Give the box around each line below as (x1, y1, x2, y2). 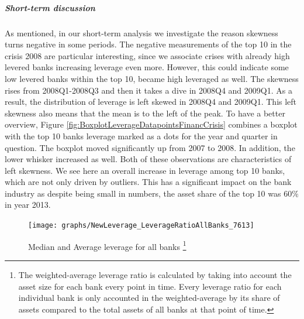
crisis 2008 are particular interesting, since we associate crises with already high (5, 49, 290, 61)
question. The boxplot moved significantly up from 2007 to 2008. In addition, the (5, 141, 295, 153)
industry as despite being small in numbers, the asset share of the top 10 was (5, 187, 281, 199)
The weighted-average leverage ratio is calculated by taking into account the (18, 268, 292, 280)
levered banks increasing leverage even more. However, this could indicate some (5, 61, 289, 73)
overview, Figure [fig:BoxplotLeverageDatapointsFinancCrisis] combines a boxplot (5, 118, 298, 131)
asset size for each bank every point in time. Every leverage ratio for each (18, 280, 282, 292)
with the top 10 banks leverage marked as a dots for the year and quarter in (5, 129, 278, 142)
